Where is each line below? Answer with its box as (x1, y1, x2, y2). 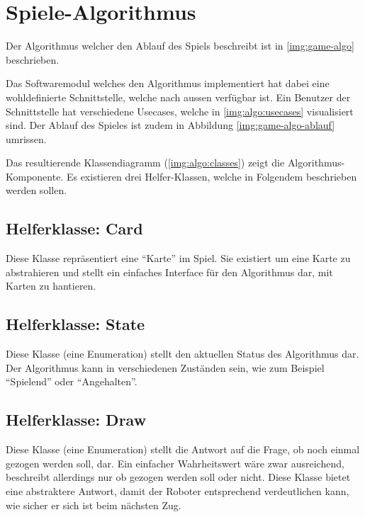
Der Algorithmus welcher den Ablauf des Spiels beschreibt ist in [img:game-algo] (6, 38, 354, 53)
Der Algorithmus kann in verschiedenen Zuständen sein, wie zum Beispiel (6, 360, 325, 375)
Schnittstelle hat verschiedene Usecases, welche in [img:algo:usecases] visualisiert (6, 103, 354, 118)
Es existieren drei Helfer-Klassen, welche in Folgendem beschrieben (66, 169, 357, 183)
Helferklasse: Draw (6, 409, 147, 431)
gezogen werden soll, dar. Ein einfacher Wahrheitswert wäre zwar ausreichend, (6, 455, 344, 470)
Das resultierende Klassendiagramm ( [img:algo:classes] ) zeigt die (6, 155, 285, 170)
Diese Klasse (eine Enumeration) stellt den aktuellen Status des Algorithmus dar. (6, 346, 359, 361)
